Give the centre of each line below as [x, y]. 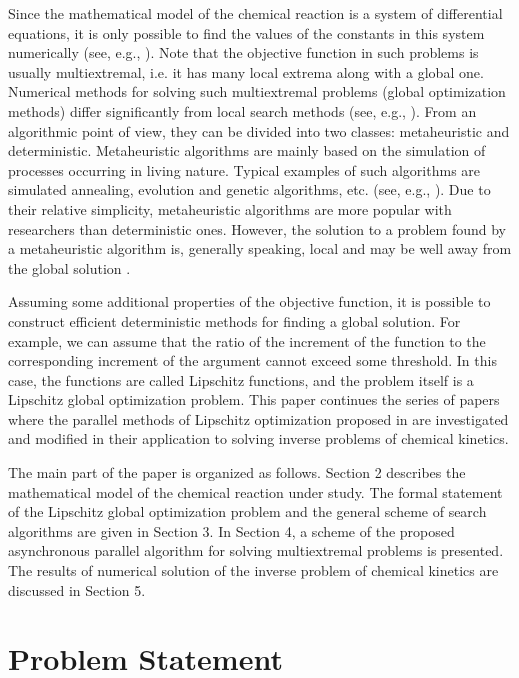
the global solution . [69, 267]
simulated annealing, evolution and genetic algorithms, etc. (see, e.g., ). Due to [249, 189]
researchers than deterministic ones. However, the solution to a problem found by [257, 228]
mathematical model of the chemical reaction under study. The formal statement [255, 491]
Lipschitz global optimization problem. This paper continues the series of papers [254, 399]
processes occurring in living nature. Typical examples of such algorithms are [244, 169]
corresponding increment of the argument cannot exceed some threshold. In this [252, 360]
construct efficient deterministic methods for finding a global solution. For [234, 320]
